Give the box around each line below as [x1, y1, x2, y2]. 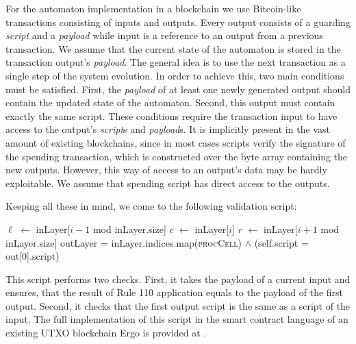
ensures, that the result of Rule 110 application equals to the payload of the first [5, 285, 344, 299]
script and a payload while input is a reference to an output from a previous [5, 28, 323, 42]
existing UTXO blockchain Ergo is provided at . [5, 325, 207, 340]
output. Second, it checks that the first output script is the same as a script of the [5, 298, 351, 312]
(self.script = [254, 235, 309, 249]
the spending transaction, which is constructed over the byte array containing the [5, 149, 348, 163]
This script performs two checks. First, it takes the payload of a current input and [5, 271, 351, 286]
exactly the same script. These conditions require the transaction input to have [5, 108, 338, 123]
